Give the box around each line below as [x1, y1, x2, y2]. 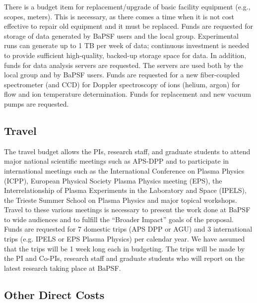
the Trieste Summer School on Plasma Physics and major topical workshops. [4, 194, 237, 205]
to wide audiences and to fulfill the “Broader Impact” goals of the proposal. [4, 214, 234, 224]
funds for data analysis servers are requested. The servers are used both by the [4, 60, 244, 70]
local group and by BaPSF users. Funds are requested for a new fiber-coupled [4, 69, 240, 80]
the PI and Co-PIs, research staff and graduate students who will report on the [4, 253, 245, 263]
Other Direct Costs [4, 287, 105, 302]
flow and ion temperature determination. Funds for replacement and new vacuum [4, 89, 251, 99]
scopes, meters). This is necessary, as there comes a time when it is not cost [4, 11, 235, 21]
